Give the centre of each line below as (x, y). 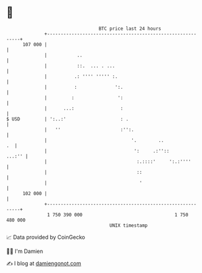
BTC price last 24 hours (130, 29)
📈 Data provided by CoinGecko (46, 237)
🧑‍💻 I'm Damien (25, 251)
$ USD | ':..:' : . (68, 119)
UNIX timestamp (129, 225)
